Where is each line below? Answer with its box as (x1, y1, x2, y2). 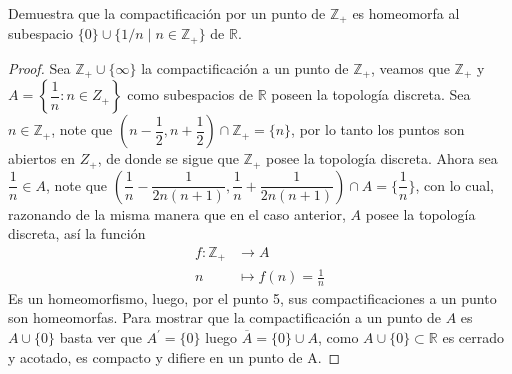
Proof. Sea (8, 57, 71, 78)
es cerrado (442, 327, 505, 348)
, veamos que (370, 57, 450, 78)
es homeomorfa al (352, 3, 460, 23)
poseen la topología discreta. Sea (271, 84, 471, 105)
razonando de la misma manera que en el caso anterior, (8, 203, 346, 224)
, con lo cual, (415, 174, 494, 195)
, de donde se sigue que (97, 148, 239, 169)
